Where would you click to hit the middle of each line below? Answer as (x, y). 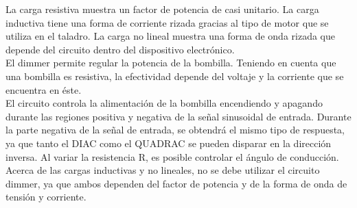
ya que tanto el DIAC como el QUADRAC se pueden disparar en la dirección (169, 143)
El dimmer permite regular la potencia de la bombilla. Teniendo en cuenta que (171, 63)
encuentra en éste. (44, 89)
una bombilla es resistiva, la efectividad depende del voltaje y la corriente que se (175, 76)
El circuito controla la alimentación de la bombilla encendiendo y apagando (164, 103)
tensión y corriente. (46, 197)
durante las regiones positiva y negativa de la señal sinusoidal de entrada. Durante (178, 116)
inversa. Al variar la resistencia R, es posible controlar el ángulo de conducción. (172, 156)
